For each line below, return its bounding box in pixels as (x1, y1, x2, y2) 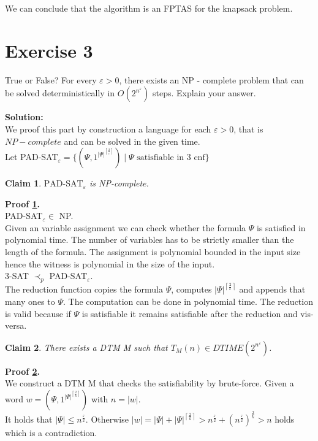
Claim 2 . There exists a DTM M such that (5, 340, 168, 353)
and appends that (239, 283, 306, 296)
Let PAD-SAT (5, 150, 58, 163)
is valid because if (5, 307, 71, 320)
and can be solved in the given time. (64, 134, 200, 147)
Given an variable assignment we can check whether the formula (5, 221, 246, 234)
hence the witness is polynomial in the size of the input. (5, 257, 215, 270)
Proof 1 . (5, 197, 40, 210)
